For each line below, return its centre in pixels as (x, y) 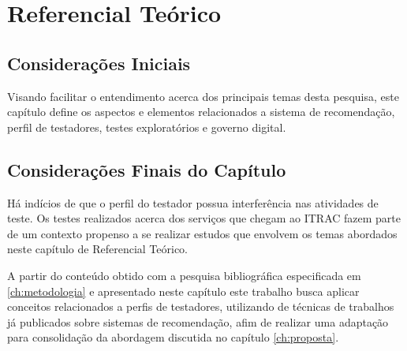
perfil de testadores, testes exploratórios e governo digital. (147, 127)
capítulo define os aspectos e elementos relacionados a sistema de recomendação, (201, 112)
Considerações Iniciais (99, 63)
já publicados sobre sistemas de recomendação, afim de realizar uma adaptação (198, 321)
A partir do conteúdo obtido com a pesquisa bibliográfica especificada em (184, 275)
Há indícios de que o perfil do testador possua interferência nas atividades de (193, 202)
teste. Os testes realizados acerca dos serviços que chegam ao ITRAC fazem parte (204, 218)
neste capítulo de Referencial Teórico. (97, 249)
